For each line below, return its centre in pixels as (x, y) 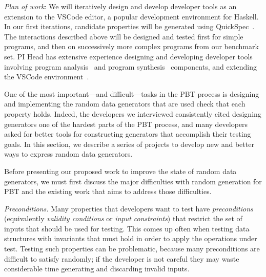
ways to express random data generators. (68, 154)
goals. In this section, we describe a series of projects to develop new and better (129, 144)
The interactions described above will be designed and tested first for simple (124, 36)
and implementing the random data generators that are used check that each (125, 104)
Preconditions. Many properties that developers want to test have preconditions (129, 208)
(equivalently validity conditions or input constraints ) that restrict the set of (123, 218)
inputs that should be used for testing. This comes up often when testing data (127, 228)
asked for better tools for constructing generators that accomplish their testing (128, 134)
